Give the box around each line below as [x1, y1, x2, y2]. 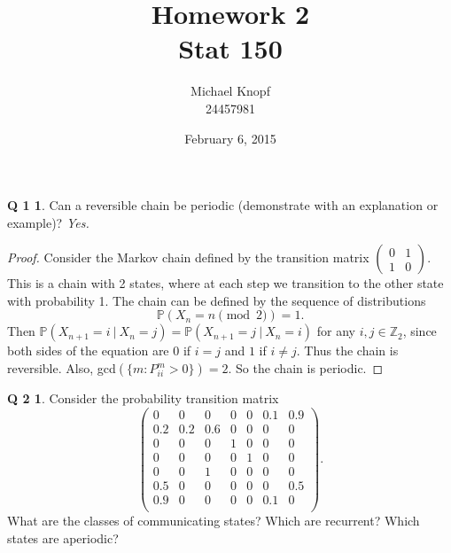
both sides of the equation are [7, 341, 169, 360]
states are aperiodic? [7, 528, 119, 547]
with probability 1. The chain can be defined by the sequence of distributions [7, 291, 426, 309]
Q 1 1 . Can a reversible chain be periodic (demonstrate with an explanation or [7, 196, 439, 214]
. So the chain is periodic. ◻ [228, 359, 384, 378]
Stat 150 [178, 30, 283, 66]
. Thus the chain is [296, 341, 399, 360]
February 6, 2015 [184, 129, 276, 147]
